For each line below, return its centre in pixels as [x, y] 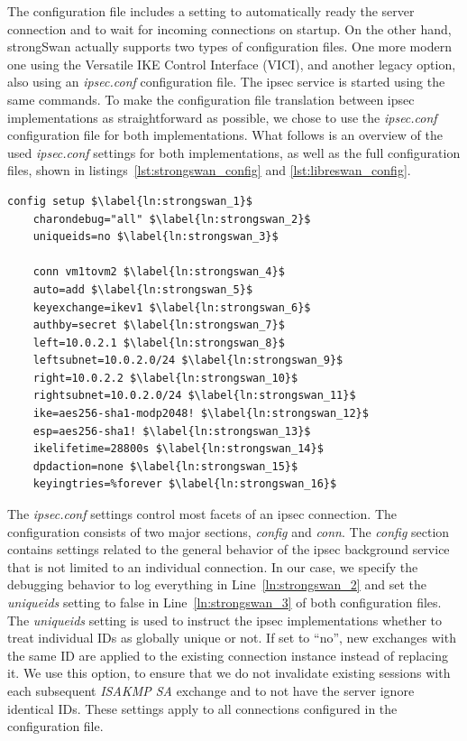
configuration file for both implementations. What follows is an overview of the [225, 135]
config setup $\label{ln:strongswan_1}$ [130, 201]
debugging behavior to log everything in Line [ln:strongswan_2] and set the [217, 584]
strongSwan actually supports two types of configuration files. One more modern [229, 46]
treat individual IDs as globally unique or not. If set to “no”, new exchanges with [232, 638]
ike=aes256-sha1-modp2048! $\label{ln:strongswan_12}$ [201, 414]
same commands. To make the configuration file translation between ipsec [211, 99]
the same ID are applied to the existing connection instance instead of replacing [228, 655]
